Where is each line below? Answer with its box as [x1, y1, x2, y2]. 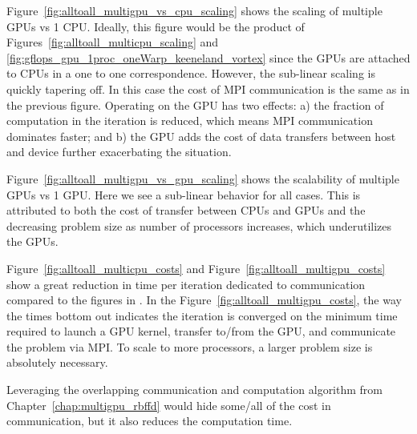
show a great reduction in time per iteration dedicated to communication [6, 275, 366, 292]
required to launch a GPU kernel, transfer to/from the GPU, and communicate [6, 323, 396, 340]
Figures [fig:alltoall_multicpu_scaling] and [6, 34, 219, 50]
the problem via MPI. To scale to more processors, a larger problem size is [6, 338, 373, 355]
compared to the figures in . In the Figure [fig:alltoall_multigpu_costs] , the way [6, 291, 402, 308]
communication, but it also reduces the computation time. [6, 412, 293, 429]
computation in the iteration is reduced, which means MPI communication [6, 112, 373, 129]
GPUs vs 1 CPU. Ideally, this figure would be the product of [6, 18, 305, 34]
